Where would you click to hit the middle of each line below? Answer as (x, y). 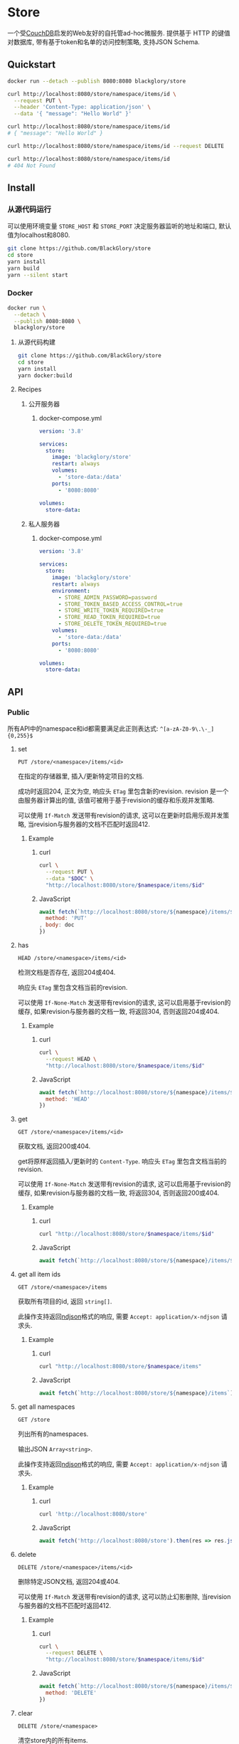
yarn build (23, 268)
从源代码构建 (36, 342)
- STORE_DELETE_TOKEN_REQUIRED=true (112, 624)
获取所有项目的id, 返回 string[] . (65, 1301)
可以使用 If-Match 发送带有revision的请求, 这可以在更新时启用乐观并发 (120, 815)
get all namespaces (46, 1407)
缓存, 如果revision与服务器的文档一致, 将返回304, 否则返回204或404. (118, 1012)
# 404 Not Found (31, 165)
